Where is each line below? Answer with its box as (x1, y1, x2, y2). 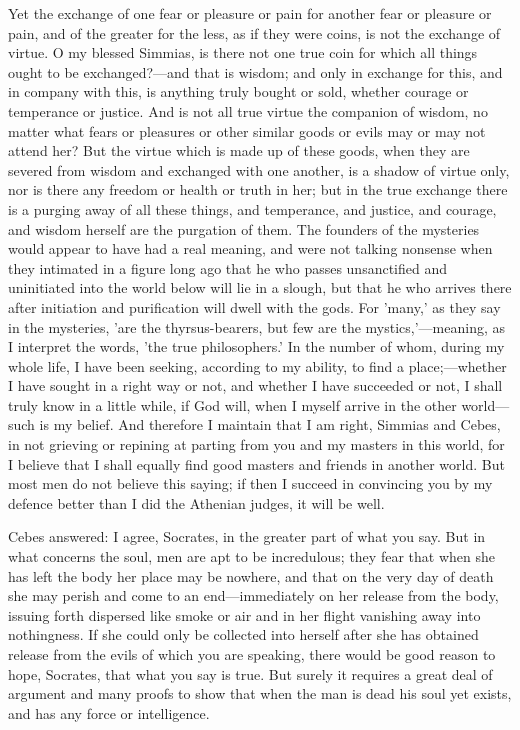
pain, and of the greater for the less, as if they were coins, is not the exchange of (8, 22, 501, 43)
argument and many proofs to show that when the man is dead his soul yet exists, (8, 683, 512, 704)
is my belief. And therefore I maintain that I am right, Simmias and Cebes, (39, 414, 501, 435)
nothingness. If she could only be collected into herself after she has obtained (8, 624, 479, 645)
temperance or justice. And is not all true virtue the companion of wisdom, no (8, 100, 488, 121)
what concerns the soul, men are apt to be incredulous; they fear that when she (8, 546, 495, 567)
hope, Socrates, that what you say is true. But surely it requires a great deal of (8, 663, 493, 684)
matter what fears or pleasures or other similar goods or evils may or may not (8, 120, 486, 141)
